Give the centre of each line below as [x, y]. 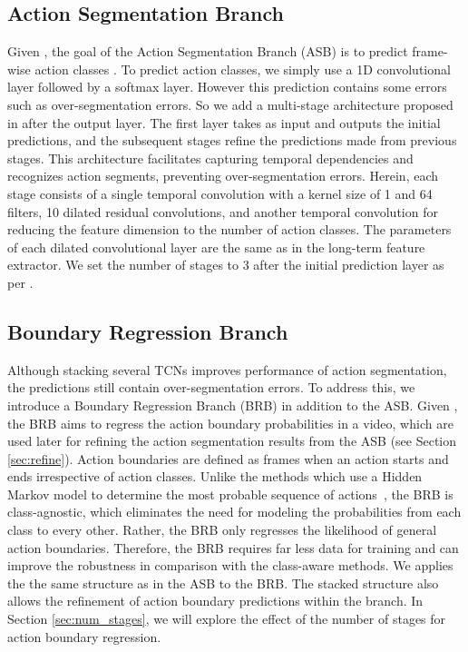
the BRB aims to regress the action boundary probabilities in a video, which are [230, 423]
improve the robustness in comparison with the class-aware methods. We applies [230, 565]
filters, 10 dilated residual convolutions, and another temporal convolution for [223, 211]
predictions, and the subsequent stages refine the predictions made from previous [232, 140]
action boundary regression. [84, 636]
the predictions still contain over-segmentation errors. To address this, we [211, 387]
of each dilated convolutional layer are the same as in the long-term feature [216, 247]
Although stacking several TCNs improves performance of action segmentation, [227, 369]
